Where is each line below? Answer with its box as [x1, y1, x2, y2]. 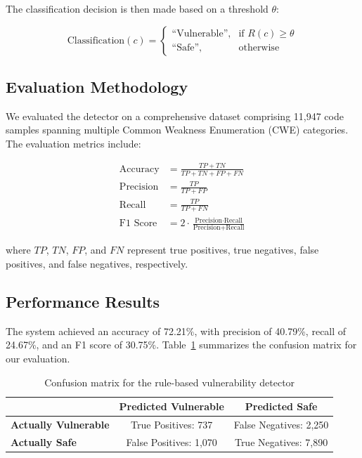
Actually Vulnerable [11, 417, 110, 431]
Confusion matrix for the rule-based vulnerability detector [44, 374, 295, 389]
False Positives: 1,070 [126, 434, 217, 449]
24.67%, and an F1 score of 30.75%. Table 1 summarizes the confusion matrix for [6, 337, 357, 352]
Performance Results [6, 290, 160, 312]
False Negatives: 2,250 [233, 417, 329, 431]
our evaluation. [6, 351, 70, 365]
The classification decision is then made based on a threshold [6, 1, 269, 15]
